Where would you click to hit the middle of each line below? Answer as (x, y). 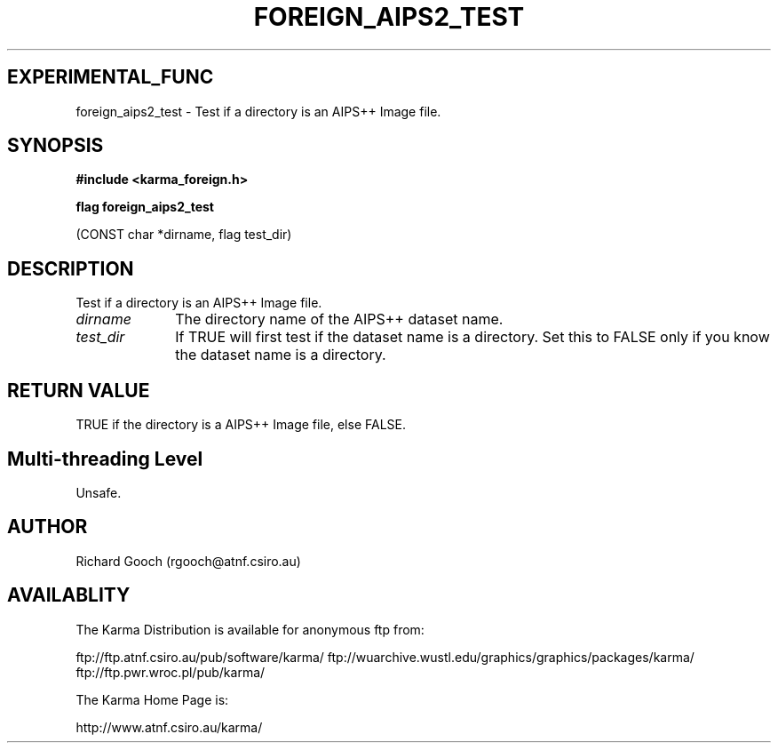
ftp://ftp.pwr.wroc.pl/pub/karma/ (171, 672)
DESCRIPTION (71, 268)
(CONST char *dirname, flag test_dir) (184, 235)
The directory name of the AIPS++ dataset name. (339, 319)
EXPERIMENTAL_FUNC (111, 77)
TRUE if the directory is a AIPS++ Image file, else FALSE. (241, 425)
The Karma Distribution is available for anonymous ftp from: (250, 629)
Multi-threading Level (105, 459)
